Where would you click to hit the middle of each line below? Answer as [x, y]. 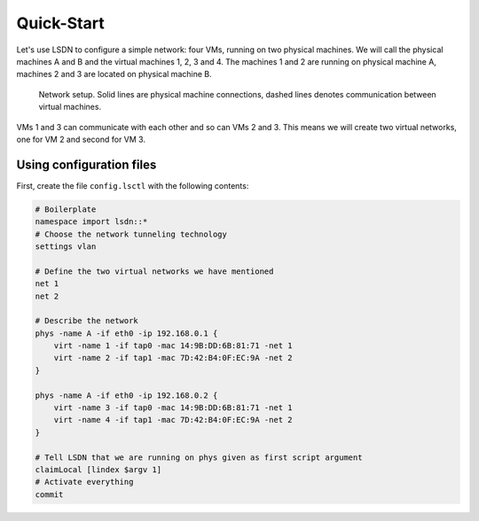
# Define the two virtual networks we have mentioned [154, 271]
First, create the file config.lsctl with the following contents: [133, 185]
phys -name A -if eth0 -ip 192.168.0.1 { [126, 333]
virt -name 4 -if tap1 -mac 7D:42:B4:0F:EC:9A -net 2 [173, 420]
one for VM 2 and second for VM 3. [81, 139]
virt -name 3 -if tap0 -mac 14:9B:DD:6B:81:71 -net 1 [173, 408]
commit [49, 494]
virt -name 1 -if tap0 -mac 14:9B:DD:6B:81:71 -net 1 [173, 346]
